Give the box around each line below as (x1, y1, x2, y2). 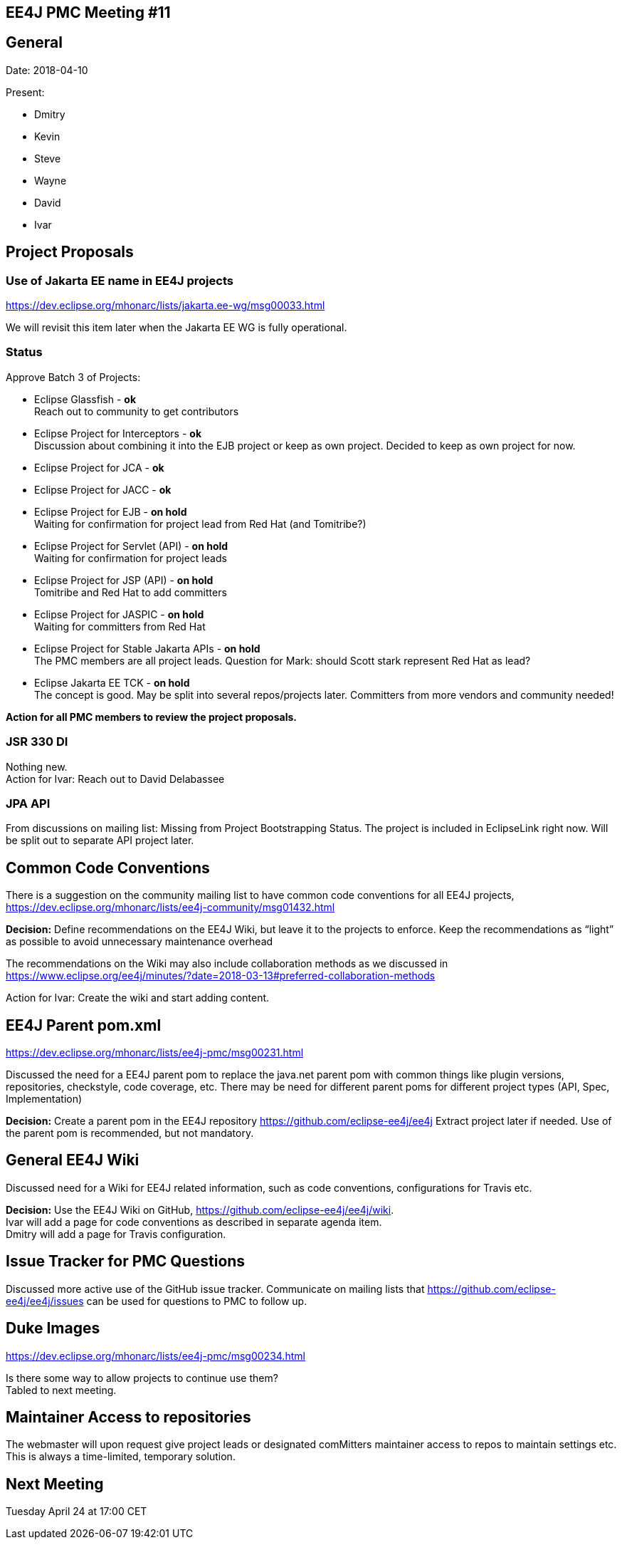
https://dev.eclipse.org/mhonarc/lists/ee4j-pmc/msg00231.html (6, 1046, 304, 1058)
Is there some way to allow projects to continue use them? (6, 1371, 278, 1384)
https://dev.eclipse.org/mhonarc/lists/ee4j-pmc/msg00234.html (6, 1349, 305, 1362)
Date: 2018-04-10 (6, 63, 88, 76)
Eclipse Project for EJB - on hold (34, 505, 187, 518)
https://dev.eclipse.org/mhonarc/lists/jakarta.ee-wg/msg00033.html (6, 299, 325, 312)
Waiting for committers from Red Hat (34, 620, 206, 633)
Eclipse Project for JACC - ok (34, 483, 172, 496)
